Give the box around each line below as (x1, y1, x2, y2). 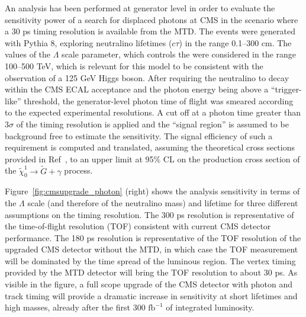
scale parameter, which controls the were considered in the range (62, 48, 297, 60)
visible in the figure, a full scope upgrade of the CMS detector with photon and (5, 278, 293, 290)
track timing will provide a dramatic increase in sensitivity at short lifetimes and (5, 289, 298, 302)
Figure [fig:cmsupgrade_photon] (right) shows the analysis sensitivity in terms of (5, 185, 300, 197)
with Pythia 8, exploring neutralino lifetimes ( (5, 36, 172, 49)
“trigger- (270, 83, 302, 95)
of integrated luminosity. (166, 301, 255, 313)
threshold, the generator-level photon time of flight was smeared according (24, 94, 294, 107)
